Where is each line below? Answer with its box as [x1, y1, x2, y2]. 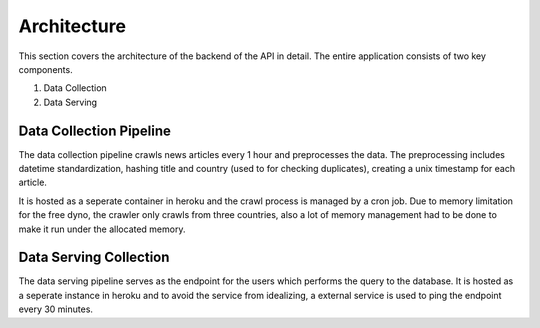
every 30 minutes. [18, 303, 94, 315]
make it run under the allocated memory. [18, 223, 186, 235]
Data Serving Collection [18, 249, 170, 266]
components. [18, 63, 74, 75]
